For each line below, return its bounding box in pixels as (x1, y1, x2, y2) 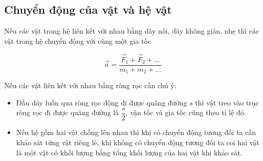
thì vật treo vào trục (195, 97, 259, 108)
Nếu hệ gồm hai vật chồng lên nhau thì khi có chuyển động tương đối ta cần (16, 127, 256, 138)
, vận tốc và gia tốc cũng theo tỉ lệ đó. (125, 107, 246, 118)
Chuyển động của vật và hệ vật (4, 2, 172, 17)
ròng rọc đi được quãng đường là (16, 107, 119, 118)
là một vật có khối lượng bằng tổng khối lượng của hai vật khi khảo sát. (16, 147, 243, 157)
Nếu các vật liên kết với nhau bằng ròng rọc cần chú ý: (4, 80, 177, 91)
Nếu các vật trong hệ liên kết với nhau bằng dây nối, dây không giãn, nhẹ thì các (4, 25, 259, 36)
